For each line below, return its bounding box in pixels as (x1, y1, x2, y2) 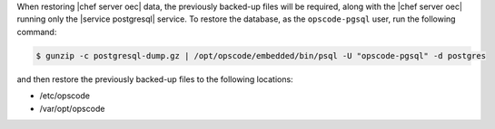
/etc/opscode (39, 90, 91, 101)
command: (16, 26, 57, 37)
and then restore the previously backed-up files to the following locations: (16, 73, 294, 85)
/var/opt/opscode (39, 103, 105, 114)
